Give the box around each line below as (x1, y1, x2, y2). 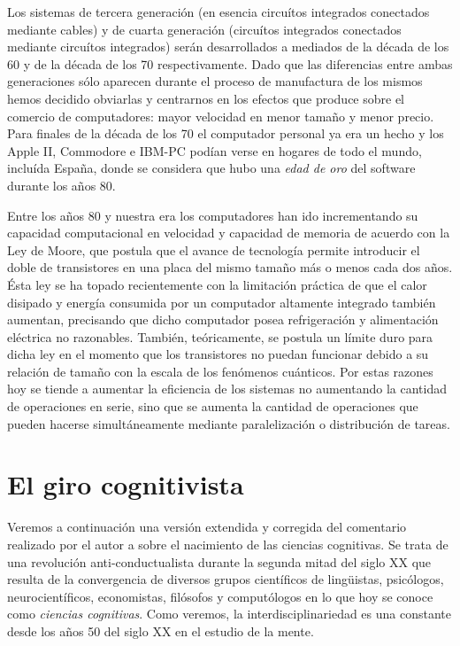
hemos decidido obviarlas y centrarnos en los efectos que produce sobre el (7, 89, 405, 107)
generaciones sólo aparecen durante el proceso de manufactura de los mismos (7, 72, 423, 90)
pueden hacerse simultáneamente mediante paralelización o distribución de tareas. (7, 414, 450, 432)
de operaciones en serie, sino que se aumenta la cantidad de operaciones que (7, 397, 418, 416)
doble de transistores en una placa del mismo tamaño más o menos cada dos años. (7, 258, 453, 276)
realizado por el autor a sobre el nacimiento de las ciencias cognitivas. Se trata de (7, 534, 448, 553)
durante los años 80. (7, 175, 116, 194)
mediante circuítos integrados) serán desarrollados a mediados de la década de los (7, 37, 449, 56)
